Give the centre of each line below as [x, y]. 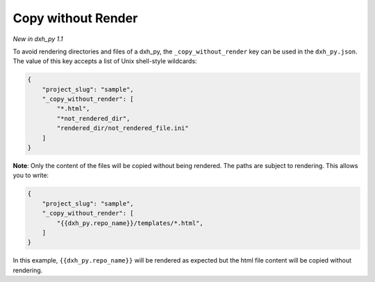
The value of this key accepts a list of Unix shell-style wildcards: [105, 61]
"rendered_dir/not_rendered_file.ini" [123, 128]
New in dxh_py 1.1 [38, 39]
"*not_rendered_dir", [93, 118]
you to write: [31, 175]
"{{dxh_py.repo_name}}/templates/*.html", [130, 223]
